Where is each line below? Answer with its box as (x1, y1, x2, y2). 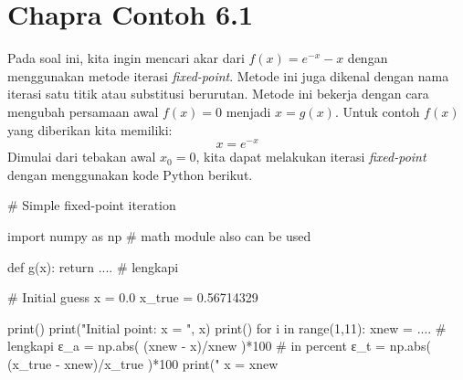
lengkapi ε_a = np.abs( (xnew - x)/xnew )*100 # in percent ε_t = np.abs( (7, 336, 431, 355)
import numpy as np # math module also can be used (7, 226, 311, 245)
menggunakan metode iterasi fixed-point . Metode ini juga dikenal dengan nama (7, 66, 449, 85)
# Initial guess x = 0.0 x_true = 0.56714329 (7, 288, 258, 307)
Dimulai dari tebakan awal (7, 147, 156, 166)
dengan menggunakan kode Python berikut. (7, 164, 253, 184)
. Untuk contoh (334, 101, 420, 121)
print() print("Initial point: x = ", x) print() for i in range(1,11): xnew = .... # (7, 318, 447, 337)
